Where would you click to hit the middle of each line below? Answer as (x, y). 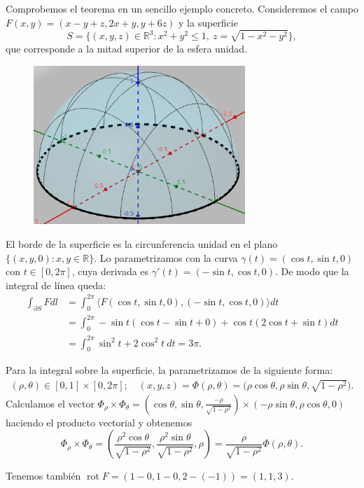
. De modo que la (312, 271)
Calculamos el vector (50, 403)
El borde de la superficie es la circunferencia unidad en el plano (142, 244)
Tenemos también (43, 476)
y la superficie (208, 22)
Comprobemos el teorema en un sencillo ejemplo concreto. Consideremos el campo (182, 8)
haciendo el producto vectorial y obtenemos (99, 422)
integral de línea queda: (56, 285)
